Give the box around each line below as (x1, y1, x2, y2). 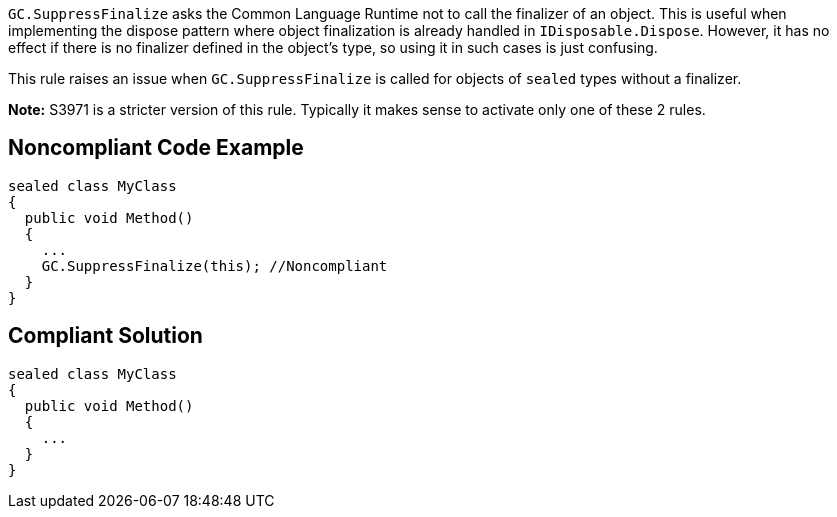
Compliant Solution (8, 323, 203, 349)
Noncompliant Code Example (8, 135, 304, 161)
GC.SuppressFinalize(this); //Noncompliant (41, 257, 388, 274)
